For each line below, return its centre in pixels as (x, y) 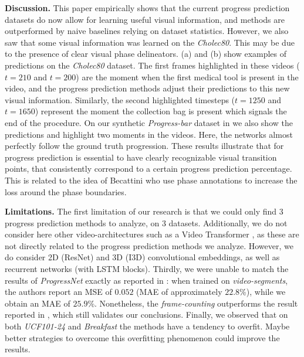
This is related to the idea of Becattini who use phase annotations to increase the (151, 180)
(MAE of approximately (179, 292)
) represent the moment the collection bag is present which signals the (161, 111)
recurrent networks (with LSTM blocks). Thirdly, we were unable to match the (147, 269)
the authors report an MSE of (58, 292)
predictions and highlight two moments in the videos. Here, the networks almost (149, 134)
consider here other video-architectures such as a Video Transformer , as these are (152, 234)
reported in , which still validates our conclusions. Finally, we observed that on (146, 314)
